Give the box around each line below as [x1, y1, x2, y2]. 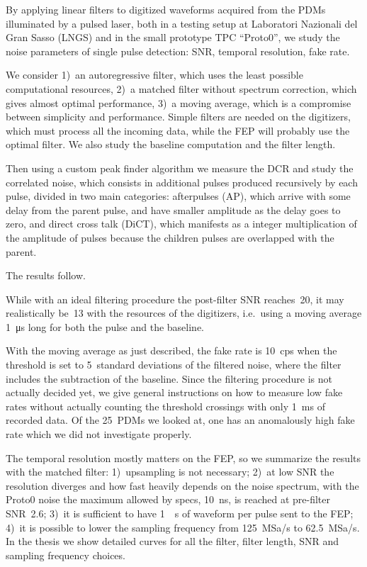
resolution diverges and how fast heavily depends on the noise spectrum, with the [6, 478, 359, 493]
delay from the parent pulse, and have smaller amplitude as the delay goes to [6, 202, 341, 217]
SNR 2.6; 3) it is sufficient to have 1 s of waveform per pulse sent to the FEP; [6, 506, 354, 520]
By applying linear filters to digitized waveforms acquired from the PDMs [6, 2, 326, 16]
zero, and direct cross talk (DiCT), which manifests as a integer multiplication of [6, 216, 357, 231]
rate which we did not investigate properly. [6, 427, 192, 442]
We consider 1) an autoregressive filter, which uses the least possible [6, 67, 303, 82]
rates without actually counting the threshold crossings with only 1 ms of [6, 398, 325, 413]
